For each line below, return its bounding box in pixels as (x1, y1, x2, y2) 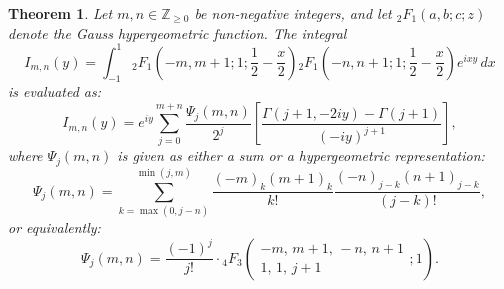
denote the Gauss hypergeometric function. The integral (8, 22, 347, 43)
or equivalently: (8, 216, 101, 237)
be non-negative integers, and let (194, 3, 392, 23)
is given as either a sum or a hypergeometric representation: (117, 145, 485, 166)
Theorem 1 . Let (8, 3, 113, 23)
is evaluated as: (8, 81, 102, 102)
